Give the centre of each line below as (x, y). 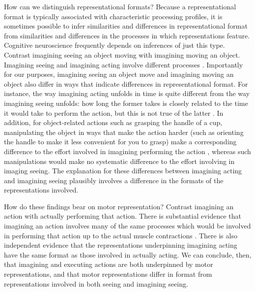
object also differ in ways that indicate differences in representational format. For (126, 83)
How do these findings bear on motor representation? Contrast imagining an (119, 206)
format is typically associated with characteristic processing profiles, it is (113, 16)
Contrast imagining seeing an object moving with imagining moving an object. (122, 54)
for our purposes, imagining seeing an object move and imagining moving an (119, 74)
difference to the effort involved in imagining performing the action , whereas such (127, 151)
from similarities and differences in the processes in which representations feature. (127, 35)
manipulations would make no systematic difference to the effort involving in (119, 161)
